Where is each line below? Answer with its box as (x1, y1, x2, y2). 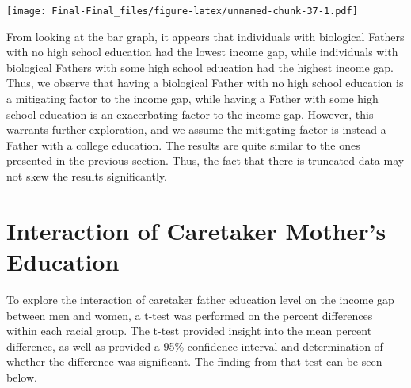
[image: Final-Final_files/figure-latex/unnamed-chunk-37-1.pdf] (6, 6, 358, 17)
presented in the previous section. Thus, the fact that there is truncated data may (6, 152, 405, 169)
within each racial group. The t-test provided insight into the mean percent (6, 322, 372, 339)
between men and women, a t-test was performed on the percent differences (6, 306, 373, 323)
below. (6, 368, 37, 385)
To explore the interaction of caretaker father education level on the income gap (6, 291, 394, 307)
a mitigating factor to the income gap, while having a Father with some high (6, 90, 379, 107)
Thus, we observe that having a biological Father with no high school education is (6, 74, 404, 91)
